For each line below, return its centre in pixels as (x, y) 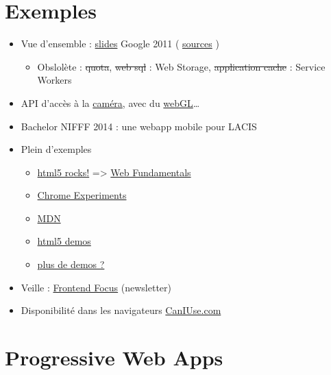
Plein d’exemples (56, 149)
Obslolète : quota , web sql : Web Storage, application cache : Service (181, 66)
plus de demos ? (71, 264)
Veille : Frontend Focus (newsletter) (96, 287)
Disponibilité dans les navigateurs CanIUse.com (121, 310)
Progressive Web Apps (114, 358)
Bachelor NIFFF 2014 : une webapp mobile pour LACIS (139, 126)
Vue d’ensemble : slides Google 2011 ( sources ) (120, 44)
